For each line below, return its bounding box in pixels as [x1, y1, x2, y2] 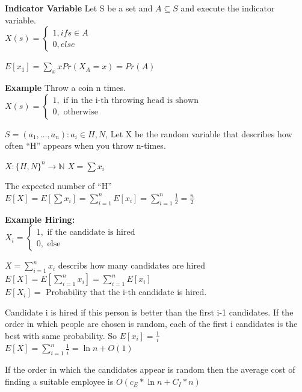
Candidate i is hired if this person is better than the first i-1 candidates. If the [5, 305, 294, 318]
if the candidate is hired [47, 228, 135, 237]
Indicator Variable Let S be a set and [5, 2, 153, 14]
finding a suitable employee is [5, 375, 114, 387]
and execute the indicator [180, 2, 275, 14]
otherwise [63, 108, 99, 117]
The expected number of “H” [5, 179, 112, 192]
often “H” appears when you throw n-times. [5, 139, 166, 152]
